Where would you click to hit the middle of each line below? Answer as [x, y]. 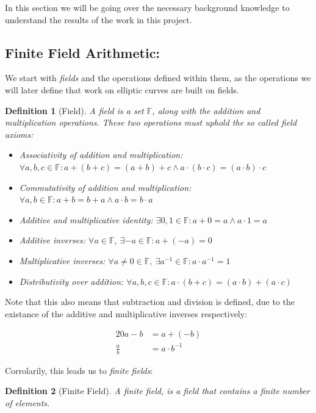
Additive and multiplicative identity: [86, 219]
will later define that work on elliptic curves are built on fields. [122, 89]
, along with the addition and [206, 110]
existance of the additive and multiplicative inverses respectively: [126, 313]
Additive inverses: [52, 240]
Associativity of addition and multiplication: [101, 155]
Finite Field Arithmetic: [83, 52]
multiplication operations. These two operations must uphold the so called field [151, 122]
